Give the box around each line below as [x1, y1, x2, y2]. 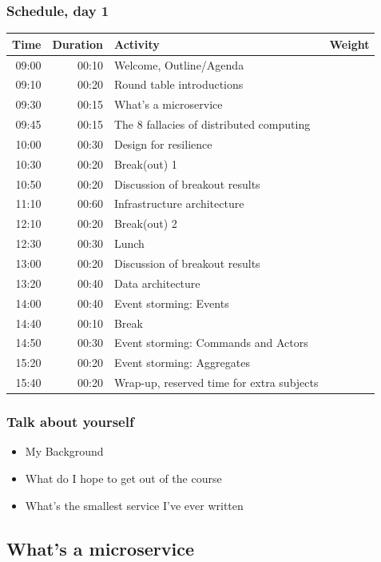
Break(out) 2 [113, 215, 177, 232]
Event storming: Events [113, 294, 229, 311]
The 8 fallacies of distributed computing [113, 116, 311, 133]
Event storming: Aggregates [113, 354, 250, 371]
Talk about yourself [6, 412, 134, 432]
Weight [329, 35, 370, 52]
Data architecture [113, 274, 200, 291]
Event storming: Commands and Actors [113, 334, 308, 351]
